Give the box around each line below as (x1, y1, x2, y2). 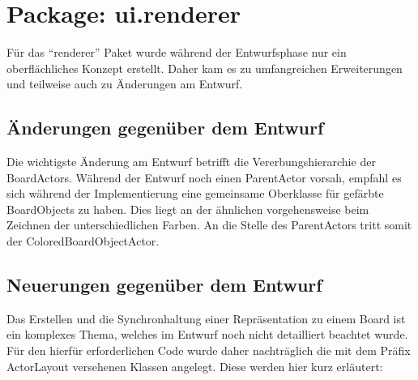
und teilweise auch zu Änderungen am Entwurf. (6, 75, 243, 92)
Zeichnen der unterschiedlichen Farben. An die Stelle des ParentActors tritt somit (6, 216, 412, 233)
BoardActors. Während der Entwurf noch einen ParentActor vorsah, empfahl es (6, 169, 402, 186)
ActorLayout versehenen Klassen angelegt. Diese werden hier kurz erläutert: (6, 357, 383, 374)
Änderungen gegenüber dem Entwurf (6, 115, 324, 140)
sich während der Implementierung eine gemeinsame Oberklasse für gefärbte (6, 185, 384, 202)
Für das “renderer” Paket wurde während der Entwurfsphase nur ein (6, 44, 347, 61)
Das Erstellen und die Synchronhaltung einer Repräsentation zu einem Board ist (6, 310, 406, 327)
